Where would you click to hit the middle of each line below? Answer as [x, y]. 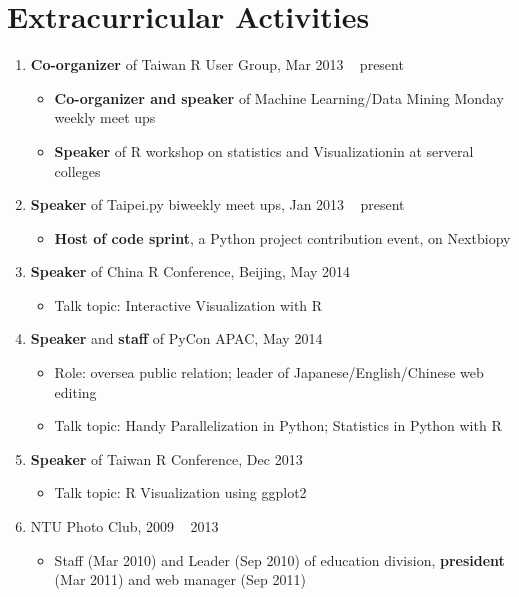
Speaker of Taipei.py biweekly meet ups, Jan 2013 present [217, 204]
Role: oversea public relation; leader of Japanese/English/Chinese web [269, 372]
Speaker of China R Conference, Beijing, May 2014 [190, 271]
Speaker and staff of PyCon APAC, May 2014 [176, 338]
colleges [77, 170]
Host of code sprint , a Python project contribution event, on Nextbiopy [282, 237]
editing [75, 391]
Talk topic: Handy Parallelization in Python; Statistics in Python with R [278, 425]
